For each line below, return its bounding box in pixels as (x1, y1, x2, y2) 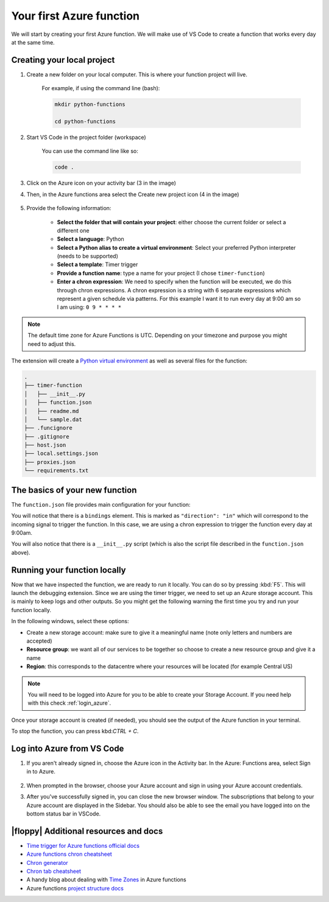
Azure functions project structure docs (26, 884, 124, 892)
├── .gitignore (24, 433, 69, 440)
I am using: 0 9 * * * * (57, 303, 122, 311)
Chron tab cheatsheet (26, 868, 82, 875)
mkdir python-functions (54, 101, 126, 108)
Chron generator (26, 859, 68, 866)
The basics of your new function (11, 485, 137, 495)
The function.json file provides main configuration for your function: (11, 501, 191, 508)
